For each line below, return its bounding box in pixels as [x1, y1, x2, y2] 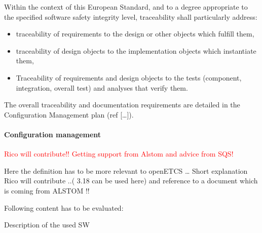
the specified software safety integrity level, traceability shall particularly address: [4, 11, 257, 22]
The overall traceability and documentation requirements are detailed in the [4, 99, 240, 110]
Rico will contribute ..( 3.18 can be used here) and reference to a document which [4, 175, 258, 186]
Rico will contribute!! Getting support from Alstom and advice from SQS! [4, 148, 234, 159]
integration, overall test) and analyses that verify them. [16, 82, 188, 93]
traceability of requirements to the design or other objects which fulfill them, [16, 28, 254, 39]
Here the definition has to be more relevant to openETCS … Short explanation [4, 165, 248, 176]
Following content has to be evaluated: [4, 202, 124, 213]
